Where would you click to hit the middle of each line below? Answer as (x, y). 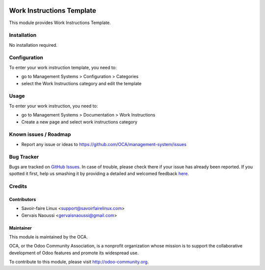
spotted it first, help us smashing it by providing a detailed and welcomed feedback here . (99, 174)
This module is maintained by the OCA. (48, 237)
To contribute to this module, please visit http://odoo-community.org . (79, 262)
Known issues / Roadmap (40, 134)
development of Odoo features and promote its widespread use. (74, 253)
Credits (18, 186)
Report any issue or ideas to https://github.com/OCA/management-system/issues (104, 144)
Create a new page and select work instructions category (79, 122)
